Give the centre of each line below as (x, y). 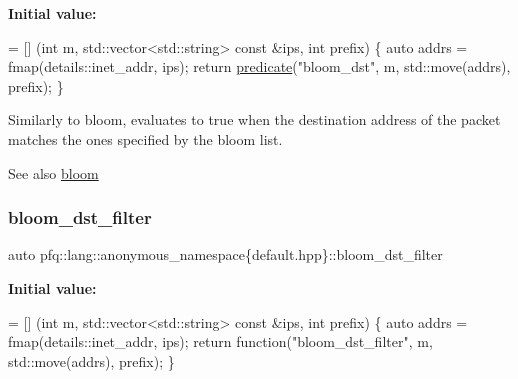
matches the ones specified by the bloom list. (145, 138)
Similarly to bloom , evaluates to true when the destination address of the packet (254, 119)
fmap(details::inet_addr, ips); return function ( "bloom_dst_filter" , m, (220, 341)
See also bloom (53, 172)
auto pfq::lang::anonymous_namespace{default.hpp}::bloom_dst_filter (225, 254)
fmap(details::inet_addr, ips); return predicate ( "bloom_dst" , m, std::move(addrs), (259, 66)
